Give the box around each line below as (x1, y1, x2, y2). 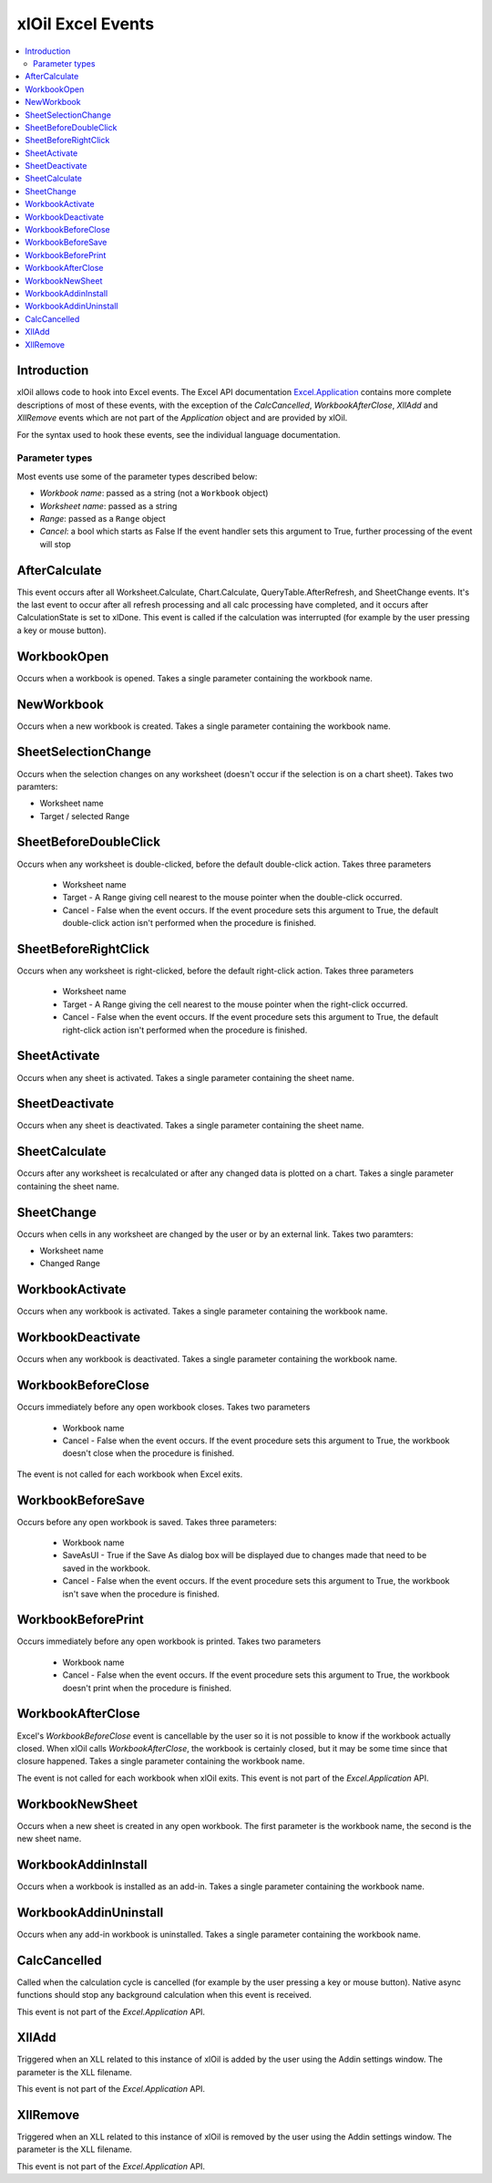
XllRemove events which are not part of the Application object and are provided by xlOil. (16, 412, 348, 423)
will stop (39, 538, 72, 549)
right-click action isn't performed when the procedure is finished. (62, 1024, 308, 1035)
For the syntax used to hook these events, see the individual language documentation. (16, 429, 341, 440)
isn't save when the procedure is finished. (62, 1588, 220, 1599)
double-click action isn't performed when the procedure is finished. (62, 918, 316, 929)
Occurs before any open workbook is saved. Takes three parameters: (16, 1516, 277, 1527)
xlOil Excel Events (16, 14, 155, 34)
